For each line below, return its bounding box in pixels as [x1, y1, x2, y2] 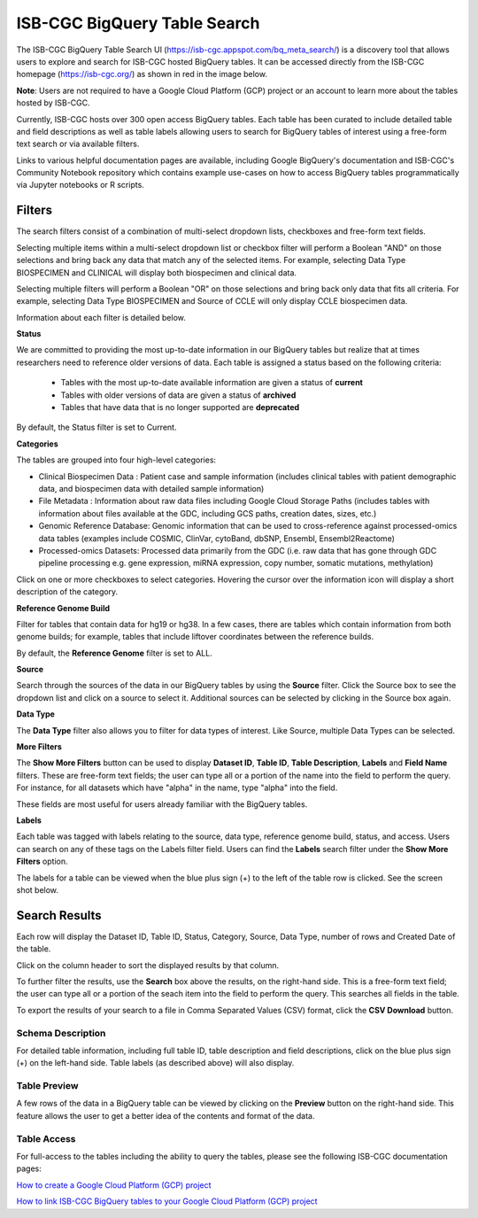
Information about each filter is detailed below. [16, 312, 186, 322]
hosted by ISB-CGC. [16, 97, 90, 108]
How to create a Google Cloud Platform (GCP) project [16, 1179, 212, 1191]
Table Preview [16, 1080, 79, 1092]
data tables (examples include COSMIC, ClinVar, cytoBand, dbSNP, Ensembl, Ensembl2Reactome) [38, 532, 396, 544]
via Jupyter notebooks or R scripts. [16, 180, 145, 190]
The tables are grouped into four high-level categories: [16, 454, 217, 465]
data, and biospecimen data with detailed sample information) [38, 484, 265, 493]
